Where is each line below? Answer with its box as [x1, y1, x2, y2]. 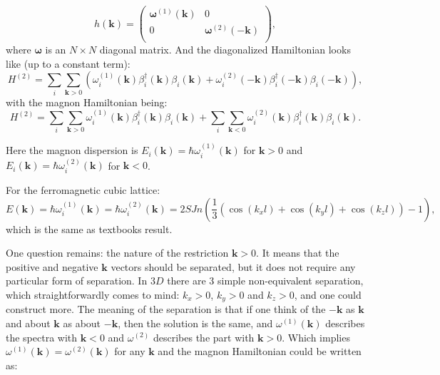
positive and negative [6, 259, 98, 274]
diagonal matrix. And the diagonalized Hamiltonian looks [99, 42, 351, 57]
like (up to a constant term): [6, 56, 131, 71]
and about [6, 315, 51, 330]
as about [63, 315, 101, 330]
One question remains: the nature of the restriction [6, 245, 229, 260]
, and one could [294, 287, 362, 302]
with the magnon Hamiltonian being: [6, 94, 168, 109]
